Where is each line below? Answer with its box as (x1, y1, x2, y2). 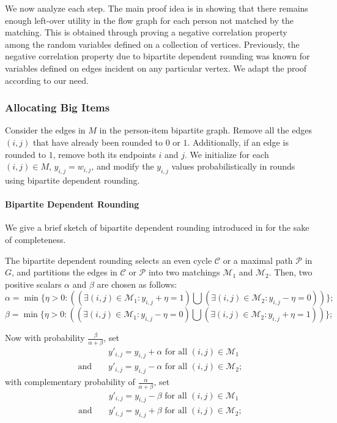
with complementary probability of (5, 375, 135, 388)
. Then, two (268, 266, 313, 279)
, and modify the (91, 160, 154, 173)
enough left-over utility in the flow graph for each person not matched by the (5, 13, 294, 26)
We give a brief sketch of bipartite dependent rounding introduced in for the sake (5, 221, 309, 234)
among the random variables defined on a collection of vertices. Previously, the (5, 37, 300, 50)
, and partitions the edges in (12, 266, 117, 279)
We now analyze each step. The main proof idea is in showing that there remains (5, 2, 308, 14)
